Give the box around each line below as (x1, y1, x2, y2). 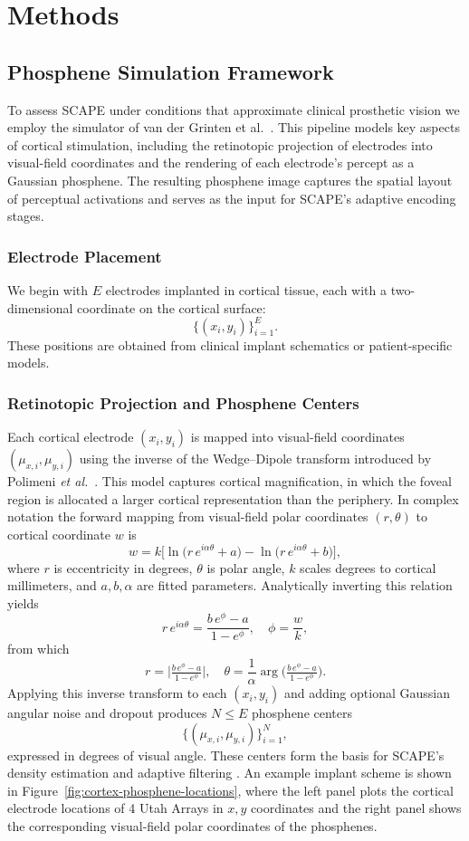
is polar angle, (206, 558, 285, 577)
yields (7, 593, 39, 612)
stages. (7, 206, 44, 225)
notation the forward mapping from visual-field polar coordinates (7, 507, 368, 526)
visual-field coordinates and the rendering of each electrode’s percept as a (7, 153, 415, 172)
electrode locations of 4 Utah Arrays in (7, 798, 224, 817)
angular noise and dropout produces (7, 703, 207, 722)
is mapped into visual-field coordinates (190, 427, 405, 446)
